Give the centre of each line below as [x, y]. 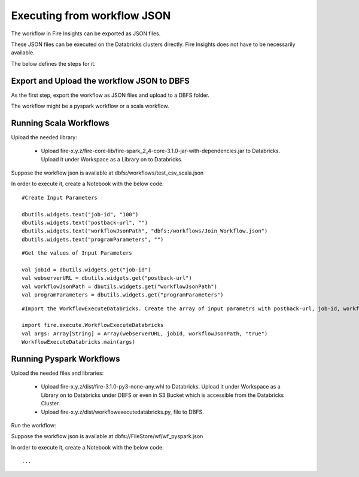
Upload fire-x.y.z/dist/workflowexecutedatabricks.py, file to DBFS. [123, 412]
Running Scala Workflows [60, 123]
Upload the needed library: [44, 137]
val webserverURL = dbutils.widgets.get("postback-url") [107, 278]
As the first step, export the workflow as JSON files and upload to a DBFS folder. [110, 95]
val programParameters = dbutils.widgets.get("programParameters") [123, 295]
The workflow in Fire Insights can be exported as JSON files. [86, 33]
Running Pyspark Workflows [66, 359]
